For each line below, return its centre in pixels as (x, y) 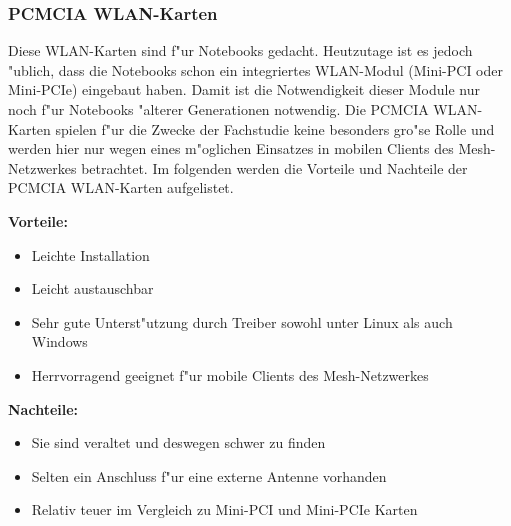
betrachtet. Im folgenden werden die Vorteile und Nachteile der (274, 167)
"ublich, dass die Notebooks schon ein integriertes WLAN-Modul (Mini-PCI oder (255, 69)
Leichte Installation (90, 254)
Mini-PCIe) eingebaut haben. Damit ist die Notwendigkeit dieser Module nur (244, 89)
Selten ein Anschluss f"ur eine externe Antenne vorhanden (209, 475)
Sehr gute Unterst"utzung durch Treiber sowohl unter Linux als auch (242, 321)
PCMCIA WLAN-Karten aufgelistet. (121, 187)
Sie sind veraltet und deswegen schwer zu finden (178, 442)
